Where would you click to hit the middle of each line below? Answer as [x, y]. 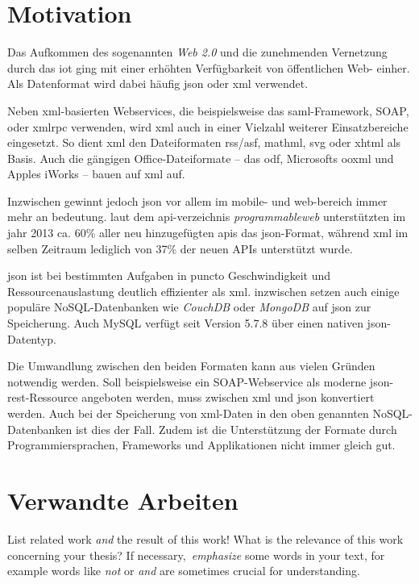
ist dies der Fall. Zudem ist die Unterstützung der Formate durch [236, 429]
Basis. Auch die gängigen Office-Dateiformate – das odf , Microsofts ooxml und [201, 158]
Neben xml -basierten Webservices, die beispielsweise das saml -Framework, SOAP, [208, 110]
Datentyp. [32, 338]
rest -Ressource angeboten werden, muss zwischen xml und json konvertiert [191, 397]
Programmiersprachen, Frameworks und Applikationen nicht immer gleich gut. [201, 445]
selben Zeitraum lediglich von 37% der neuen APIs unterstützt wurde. [180, 248]
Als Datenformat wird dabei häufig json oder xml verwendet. [158, 83]
